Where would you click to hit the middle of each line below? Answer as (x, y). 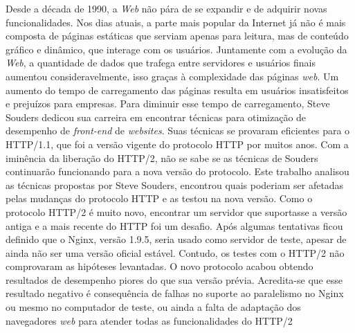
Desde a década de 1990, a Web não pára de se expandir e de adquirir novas (166, 8)
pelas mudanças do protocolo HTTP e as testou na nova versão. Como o (159, 198)
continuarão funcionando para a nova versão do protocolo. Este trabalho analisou (177, 171)
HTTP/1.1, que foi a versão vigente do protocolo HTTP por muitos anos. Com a (177, 144)
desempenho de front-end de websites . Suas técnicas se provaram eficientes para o (178, 130)
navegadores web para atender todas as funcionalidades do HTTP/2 (149, 320)
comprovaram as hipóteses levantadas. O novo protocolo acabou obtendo (160, 266)
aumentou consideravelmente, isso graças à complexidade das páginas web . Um (172, 76)
